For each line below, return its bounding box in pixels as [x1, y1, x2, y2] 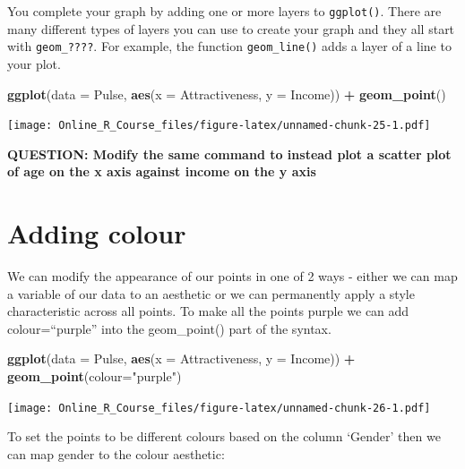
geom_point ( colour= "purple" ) [7, 367, 182, 386]
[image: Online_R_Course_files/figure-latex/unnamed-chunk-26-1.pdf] [7, 401, 431, 414]
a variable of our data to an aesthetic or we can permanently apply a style [7, 284, 415, 303]
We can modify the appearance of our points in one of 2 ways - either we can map [7, 267, 458, 286]
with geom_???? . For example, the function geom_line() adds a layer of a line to [7, 37, 452, 55]
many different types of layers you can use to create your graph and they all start [7, 19, 455, 38]
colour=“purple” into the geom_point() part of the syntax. [7, 319, 332, 337]
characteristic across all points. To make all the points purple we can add [7, 302, 409, 320]
